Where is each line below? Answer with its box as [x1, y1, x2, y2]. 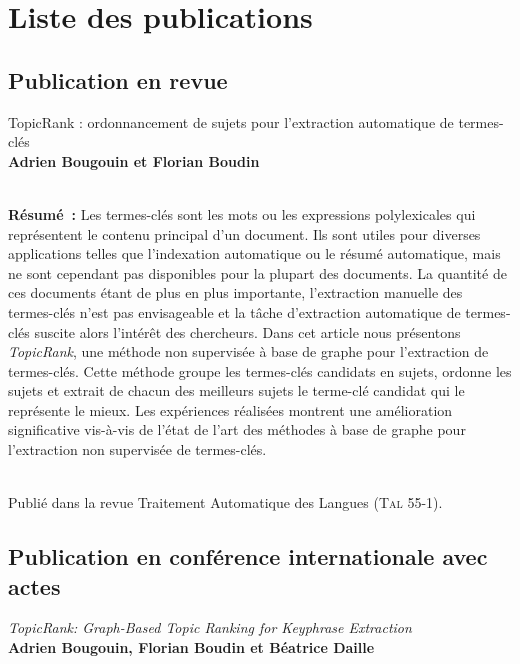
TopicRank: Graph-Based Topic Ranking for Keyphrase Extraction [8, 617, 412, 638]
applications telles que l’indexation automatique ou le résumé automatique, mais [8, 243, 501, 264]
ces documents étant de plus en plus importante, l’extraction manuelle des [8, 282, 463, 303]
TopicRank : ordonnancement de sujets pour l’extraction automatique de [8, 111, 454, 132]
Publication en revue [8, 64, 228, 95]
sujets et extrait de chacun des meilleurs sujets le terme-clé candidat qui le [8, 380, 465, 401]
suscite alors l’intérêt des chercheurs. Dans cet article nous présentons [34, 321, 461, 342]
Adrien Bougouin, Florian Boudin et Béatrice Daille [8, 637, 375, 658]
